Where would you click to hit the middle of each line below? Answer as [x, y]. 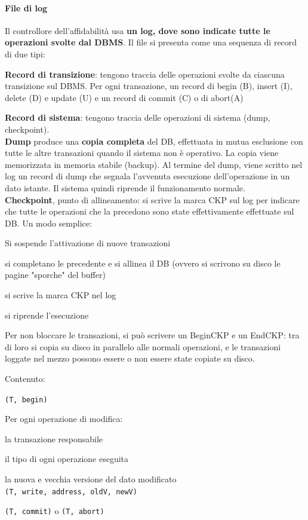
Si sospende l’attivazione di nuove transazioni [88, 243]
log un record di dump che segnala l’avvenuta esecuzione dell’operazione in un [147, 176]
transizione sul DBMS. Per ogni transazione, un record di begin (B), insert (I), [149, 86]
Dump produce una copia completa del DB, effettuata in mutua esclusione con [154, 141]
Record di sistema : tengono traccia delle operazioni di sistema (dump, [138, 117]
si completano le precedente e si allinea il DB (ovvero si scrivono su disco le [143, 263]
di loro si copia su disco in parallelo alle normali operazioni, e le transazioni [143, 346]
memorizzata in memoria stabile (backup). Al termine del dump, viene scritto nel [154, 164]
